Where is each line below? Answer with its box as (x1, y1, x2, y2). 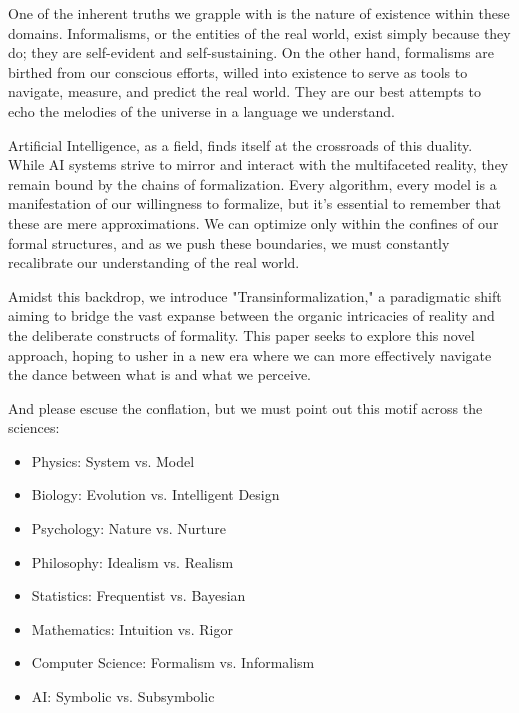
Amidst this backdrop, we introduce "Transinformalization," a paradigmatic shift (8, 285, 502, 306)
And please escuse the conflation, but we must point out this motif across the (8, 397, 483, 418)
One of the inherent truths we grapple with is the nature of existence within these (8, 3, 510, 23)
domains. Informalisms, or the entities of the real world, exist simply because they (8, 22, 511, 43)
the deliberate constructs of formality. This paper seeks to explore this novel (8, 324, 475, 345)
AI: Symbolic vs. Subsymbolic (31, 686, 215, 707)
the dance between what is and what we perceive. (8, 364, 312, 385)
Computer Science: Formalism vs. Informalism (31, 652, 315, 673)
